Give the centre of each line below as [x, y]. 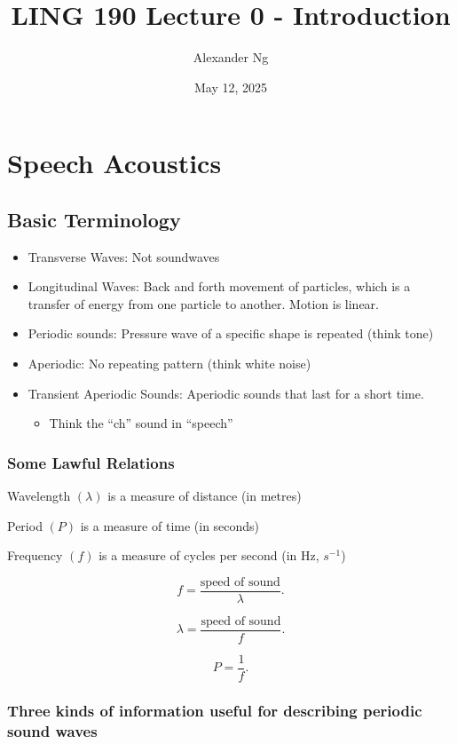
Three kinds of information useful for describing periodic [215, 710]
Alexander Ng [231, 57]
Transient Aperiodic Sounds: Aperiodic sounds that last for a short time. [226, 393]
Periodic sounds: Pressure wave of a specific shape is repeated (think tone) [231, 333]
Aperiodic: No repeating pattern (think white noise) [169, 364]
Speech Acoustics [114, 163]
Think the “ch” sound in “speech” [141, 423]
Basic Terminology [94, 219]
